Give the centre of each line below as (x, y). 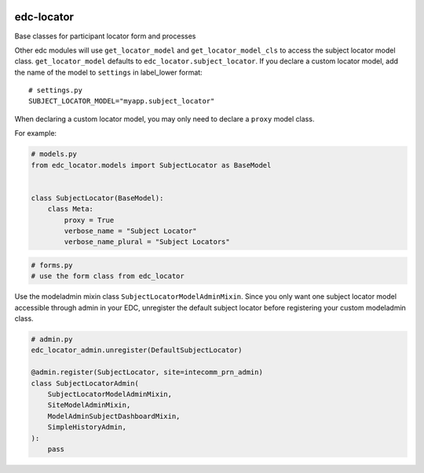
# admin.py (52, 340)
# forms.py (52, 265)
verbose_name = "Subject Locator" (130, 231)
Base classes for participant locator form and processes (105, 36)
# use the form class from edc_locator (108, 276)
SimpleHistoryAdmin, (87, 427)
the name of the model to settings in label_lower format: (109, 72)
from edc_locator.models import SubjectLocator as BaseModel (151, 165)
